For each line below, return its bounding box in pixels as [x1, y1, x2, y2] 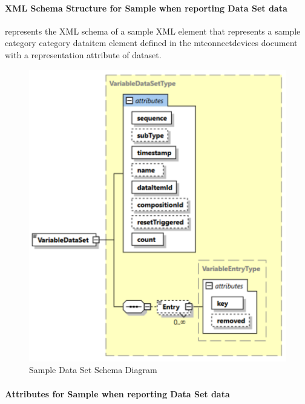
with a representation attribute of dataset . [5, 48, 162, 61]
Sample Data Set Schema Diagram [29, 363, 157, 376]
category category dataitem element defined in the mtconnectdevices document [5, 36, 298, 49]
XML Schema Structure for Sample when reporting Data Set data [5, 1, 287, 14]
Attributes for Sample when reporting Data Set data [5, 387, 230, 400]
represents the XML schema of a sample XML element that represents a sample [5, 24, 301, 37]
